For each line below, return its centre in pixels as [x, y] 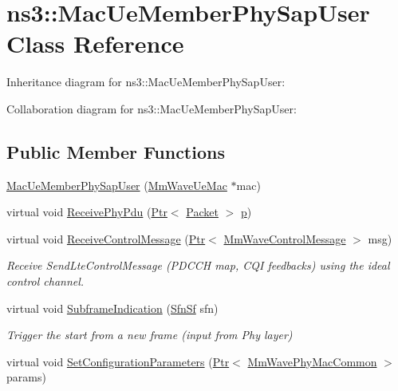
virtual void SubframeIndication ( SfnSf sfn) [112, 308]
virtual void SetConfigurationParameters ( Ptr [118, 361]
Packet [202, 212]
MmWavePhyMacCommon [312, 361]
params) [26, 377]
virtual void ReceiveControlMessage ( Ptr [106, 238]
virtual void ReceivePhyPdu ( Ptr [87, 212]
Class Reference [95, 43]
